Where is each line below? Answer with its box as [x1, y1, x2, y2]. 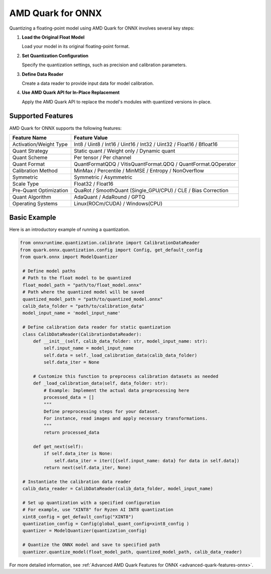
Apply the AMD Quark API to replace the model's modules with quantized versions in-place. [22, 98, 212, 105]
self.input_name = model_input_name [43, 345, 134, 351]
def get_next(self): [33, 444, 84, 449]
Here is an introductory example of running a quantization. [9, 226, 130, 233]
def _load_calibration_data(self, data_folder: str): [33, 380, 168, 386]
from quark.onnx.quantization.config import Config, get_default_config [20, 247, 203, 253]
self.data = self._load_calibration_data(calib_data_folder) [43, 352, 198, 358]
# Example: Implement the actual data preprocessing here [43, 387, 190, 393]
